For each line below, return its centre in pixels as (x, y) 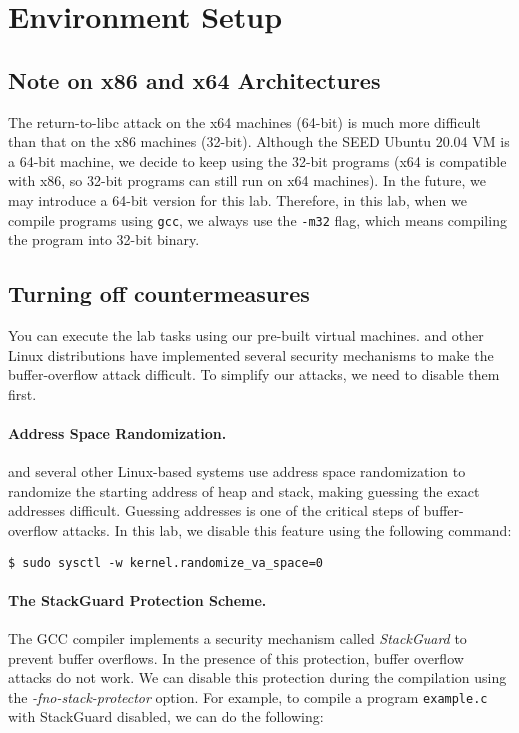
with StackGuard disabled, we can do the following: (166, 716)
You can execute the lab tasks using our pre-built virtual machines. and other (246, 335)
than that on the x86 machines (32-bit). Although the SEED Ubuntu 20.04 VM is (259, 141)
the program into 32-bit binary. (104, 239)
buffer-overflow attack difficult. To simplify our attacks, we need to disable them (254, 374)
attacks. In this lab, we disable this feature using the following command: (287, 529)
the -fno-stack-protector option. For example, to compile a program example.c (248, 696)
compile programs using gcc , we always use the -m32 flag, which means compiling (257, 219)
